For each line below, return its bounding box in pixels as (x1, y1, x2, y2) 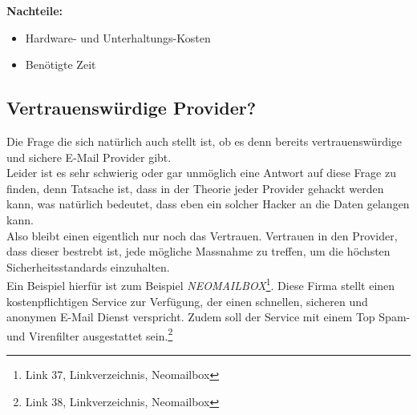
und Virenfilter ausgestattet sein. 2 (6, 324, 173, 344)
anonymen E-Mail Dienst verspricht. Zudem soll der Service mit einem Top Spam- (6, 308, 411, 325)
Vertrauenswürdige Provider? (6, 95, 257, 120)
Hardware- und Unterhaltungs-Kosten (25, 29, 211, 46)
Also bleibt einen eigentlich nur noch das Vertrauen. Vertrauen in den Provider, (6, 227, 398, 244)
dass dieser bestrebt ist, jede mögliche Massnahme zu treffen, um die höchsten (6, 243, 391, 260)
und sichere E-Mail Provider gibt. (6, 148, 172, 165)
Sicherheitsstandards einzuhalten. (6, 258, 170, 275)
